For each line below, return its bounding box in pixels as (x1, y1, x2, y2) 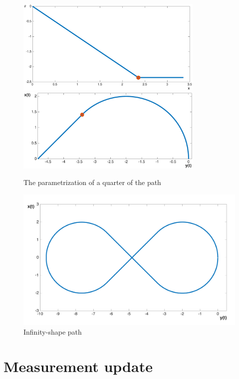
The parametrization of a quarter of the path (23, 177, 161, 188)
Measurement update (3, 356, 153, 377)
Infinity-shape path (23, 327, 82, 337)
